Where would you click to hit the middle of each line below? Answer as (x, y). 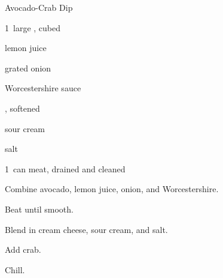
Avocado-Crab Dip (39, 7)
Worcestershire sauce (43, 88)
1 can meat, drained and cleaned (65, 168)
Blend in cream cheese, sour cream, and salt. (86, 229)
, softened (22, 108)
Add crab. (23, 249)
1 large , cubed (33, 27)
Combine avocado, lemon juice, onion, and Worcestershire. (112, 189)
